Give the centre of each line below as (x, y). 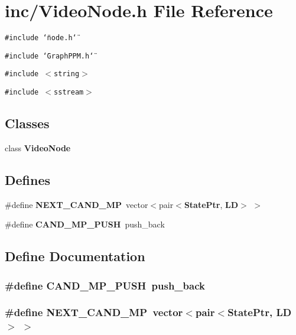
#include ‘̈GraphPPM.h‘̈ (49, 56)
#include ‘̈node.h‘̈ (41, 38)
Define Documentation (75, 256)
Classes (27, 123)
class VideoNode (38, 147)
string (67, 74)
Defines (28, 179)
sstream (69, 92)
